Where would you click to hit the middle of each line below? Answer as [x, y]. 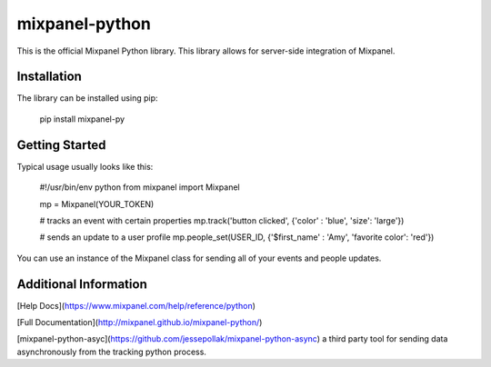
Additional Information [82, 284]
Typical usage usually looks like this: [85, 166]
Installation [49, 77]
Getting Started [61, 145]
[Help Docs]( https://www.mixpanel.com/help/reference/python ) [136, 305]
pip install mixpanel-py [82, 119]
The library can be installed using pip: [87, 98]
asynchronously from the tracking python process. [111, 352]
